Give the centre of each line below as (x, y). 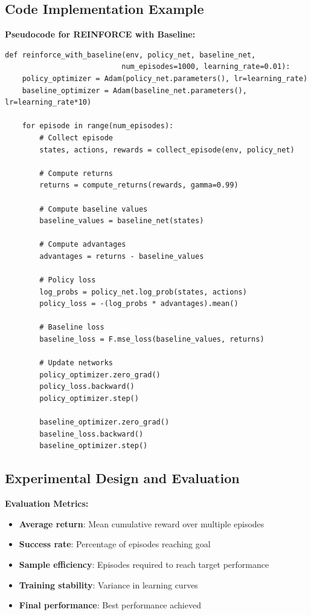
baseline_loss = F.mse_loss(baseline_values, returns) (152, 340)
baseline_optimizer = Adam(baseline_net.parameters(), (134, 90)
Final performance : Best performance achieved (110, 605)
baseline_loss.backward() (91, 434)
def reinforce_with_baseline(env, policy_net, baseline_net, (130, 55)
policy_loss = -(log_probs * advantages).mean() (139, 304)
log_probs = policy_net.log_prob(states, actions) (143, 292)
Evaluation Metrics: (47, 503)
